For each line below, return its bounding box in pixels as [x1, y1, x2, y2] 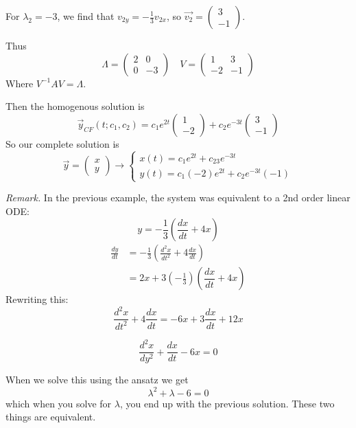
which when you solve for [5, 396, 112, 410]
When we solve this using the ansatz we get [5, 372, 189, 387]
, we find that [57, 9, 115, 23]
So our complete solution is [5, 136, 119, 150]
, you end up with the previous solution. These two [119, 396, 335, 410]
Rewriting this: [5, 292, 69, 306]
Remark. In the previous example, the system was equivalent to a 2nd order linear [5, 190, 351, 205]
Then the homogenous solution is [5, 99, 145, 113]
